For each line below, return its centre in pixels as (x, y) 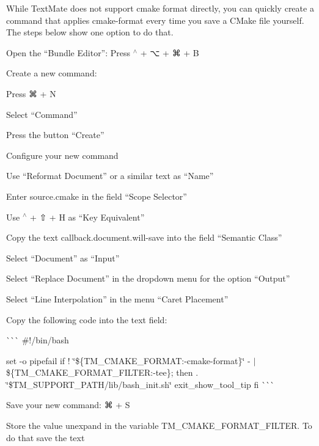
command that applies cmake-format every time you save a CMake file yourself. (155, 20)
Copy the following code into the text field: (87, 319)
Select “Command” (42, 114)
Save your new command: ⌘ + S (68, 405)
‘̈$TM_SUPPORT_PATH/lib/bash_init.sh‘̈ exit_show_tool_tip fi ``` (140, 384)
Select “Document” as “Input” (63, 258)
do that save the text (46, 437)
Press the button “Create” (55, 135)
